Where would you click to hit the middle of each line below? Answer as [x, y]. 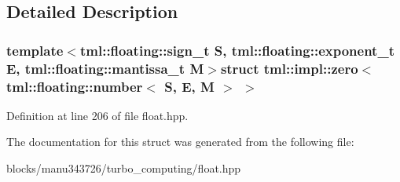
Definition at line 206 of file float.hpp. [97, 115]
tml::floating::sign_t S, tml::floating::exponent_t [237, 50]
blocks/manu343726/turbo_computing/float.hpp [124, 168]
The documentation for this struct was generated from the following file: [180, 142]
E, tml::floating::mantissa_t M [105, 68]
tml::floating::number [75, 86]
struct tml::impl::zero [289, 68]
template [35, 50]
